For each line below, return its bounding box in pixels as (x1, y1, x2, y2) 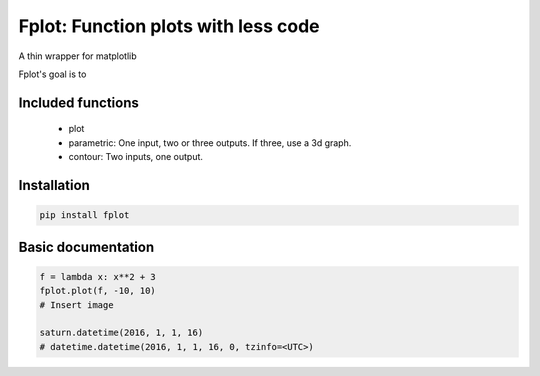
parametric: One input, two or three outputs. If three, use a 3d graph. (68, 136, 352, 149)
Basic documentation (18, 238, 155, 255)
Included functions (18, 94, 140, 111)
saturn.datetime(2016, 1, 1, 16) (39, 327, 204, 339)
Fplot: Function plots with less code (18, 15, 320, 37)
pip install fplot (39, 210, 130, 221)
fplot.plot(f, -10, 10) (39, 285, 157, 297)
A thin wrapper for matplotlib (18, 50, 137, 62)
